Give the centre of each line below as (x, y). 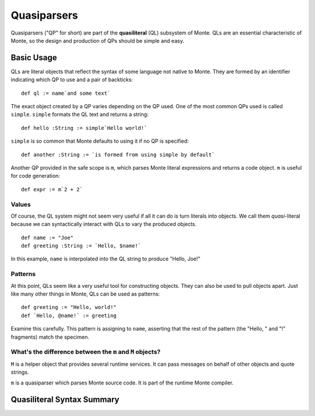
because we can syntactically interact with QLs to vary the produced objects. (104, 224)
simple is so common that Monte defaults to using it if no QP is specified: (100, 141)
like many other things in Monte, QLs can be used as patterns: (85, 294)
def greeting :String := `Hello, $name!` (81, 246)
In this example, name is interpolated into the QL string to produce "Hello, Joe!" (106, 259)
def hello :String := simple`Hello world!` (84, 128)
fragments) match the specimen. (50, 337)
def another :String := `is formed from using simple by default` (118, 154)
